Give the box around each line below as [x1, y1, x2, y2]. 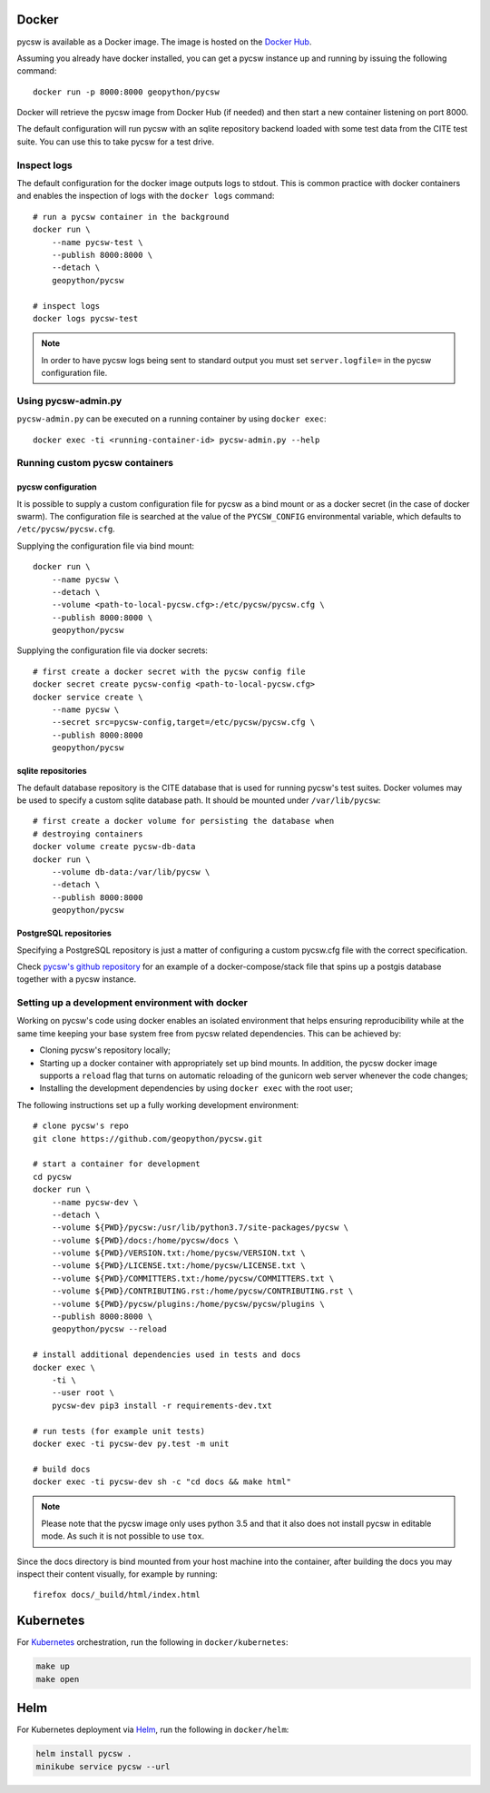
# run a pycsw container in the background [33, 212, 230, 222]
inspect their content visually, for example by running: [16, 1569, 218, 1580]
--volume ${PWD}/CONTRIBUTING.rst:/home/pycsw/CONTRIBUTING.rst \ [51, 1286, 354, 1296]
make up [35, 1661, 70, 1671]
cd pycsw [33, 1172, 72, 1182]
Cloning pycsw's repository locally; [39, 1045, 171, 1055]
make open [35, 1674, 80, 1684]
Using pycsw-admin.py [16, 394, 122, 407]
